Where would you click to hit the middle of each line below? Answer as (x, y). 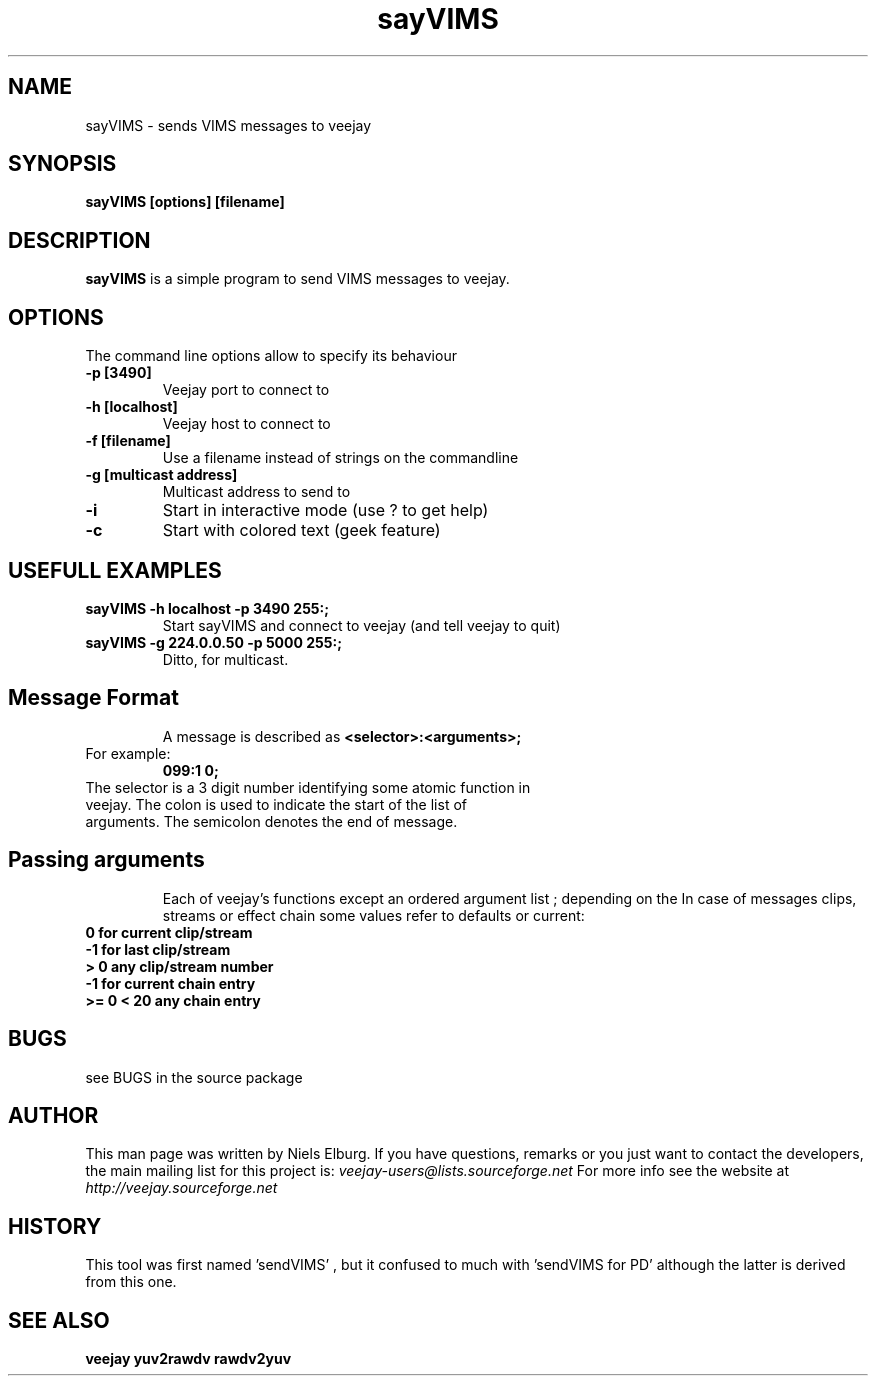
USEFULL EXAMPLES (115, 570)
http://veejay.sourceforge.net (181, 1188)
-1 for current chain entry (170, 983)
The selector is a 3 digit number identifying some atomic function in (308, 787)
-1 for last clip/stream (158, 949)
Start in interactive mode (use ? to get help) (325, 510)
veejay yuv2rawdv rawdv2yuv (188, 1359)
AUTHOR (53, 1115)
